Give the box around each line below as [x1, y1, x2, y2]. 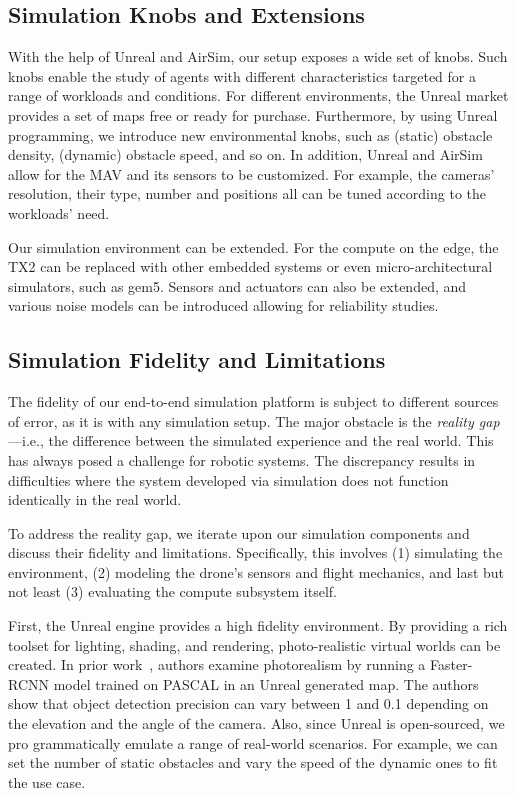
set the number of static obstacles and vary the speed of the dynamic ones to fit [8, 752, 498, 773]
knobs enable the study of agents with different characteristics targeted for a [8, 65, 477, 86]
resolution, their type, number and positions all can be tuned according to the [8, 183, 486, 204]
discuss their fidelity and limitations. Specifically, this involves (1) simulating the [8, 542, 503, 563]
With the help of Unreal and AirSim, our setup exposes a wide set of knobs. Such [8, 46, 508, 67]
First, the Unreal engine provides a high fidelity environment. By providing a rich [8, 615, 508, 636]
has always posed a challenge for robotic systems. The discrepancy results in [8, 449, 476, 470]
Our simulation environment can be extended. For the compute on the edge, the [8, 236, 499, 257]
